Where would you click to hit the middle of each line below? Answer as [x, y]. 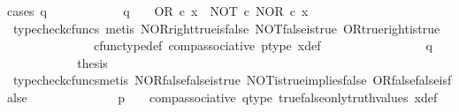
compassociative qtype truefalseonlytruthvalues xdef [294, 97]
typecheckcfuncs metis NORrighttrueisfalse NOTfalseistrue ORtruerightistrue [226, 28]
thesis [92, 62]
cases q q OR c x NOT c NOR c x [158, 11]
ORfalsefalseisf [412, 80]
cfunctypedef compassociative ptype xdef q [263, 45]
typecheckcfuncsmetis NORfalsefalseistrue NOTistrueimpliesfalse [190, 80]
